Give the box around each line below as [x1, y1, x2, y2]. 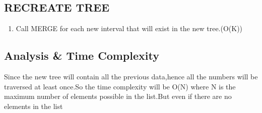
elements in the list [4, 100, 63, 111]
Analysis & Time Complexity [4, 48, 159, 63]
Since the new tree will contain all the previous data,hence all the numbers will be [4, 71, 258, 81]
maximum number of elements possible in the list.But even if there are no [4, 91, 232, 101]
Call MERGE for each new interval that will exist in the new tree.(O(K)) [16, 23, 243, 34]
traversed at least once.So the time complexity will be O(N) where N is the [4, 81, 236, 91]
